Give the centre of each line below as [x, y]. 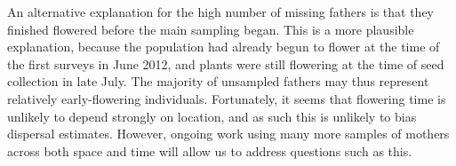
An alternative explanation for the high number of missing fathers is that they [221, 12]
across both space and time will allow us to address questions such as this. [210, 150]
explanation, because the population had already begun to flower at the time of [224, 47]
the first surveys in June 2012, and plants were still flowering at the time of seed [226, 63]
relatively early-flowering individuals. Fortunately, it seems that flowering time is [227, 98]
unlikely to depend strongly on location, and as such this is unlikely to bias [212, 116]
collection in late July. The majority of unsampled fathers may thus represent [218, 81]
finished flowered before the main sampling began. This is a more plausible [211, 29]
